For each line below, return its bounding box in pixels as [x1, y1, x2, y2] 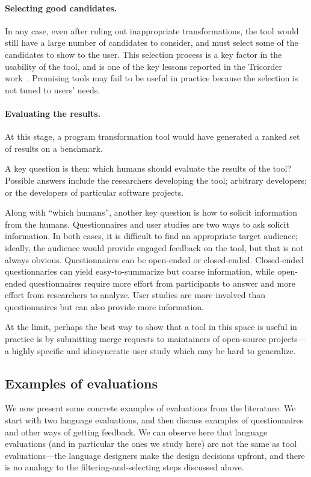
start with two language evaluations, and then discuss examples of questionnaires [5, 414, 304, 426]
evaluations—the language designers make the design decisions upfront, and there [5, 449, 305, 461]
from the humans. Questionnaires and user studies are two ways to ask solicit [5, 217, 289, 230]
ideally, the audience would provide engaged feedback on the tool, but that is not [5, 241, 304, 254]
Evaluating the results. [5, 107, 101, 119]
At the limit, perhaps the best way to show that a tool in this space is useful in [5, 320, 297, 333]
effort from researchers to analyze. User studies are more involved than [5, 288, 266, 301]
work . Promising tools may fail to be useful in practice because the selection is [5, 72, 298, 84]
